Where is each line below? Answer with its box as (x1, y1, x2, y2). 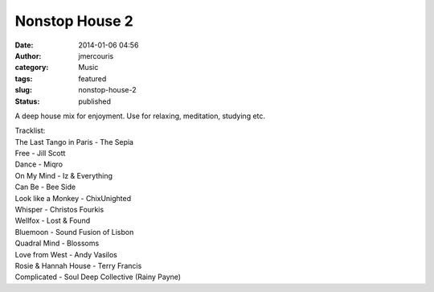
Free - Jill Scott (14, 149, 66, 158)
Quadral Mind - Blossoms (14, 238, 100, 249)
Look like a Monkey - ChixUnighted (14, 193, 132, 203)
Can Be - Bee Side (14, 182, 76, 192)
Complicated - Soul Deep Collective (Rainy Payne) (14, 272, 181, 282)
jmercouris (78, 51, 114, 60)
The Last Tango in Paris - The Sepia (14, 137, 134, 146)
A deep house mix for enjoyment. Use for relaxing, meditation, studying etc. (14, 111, 265, 121)
